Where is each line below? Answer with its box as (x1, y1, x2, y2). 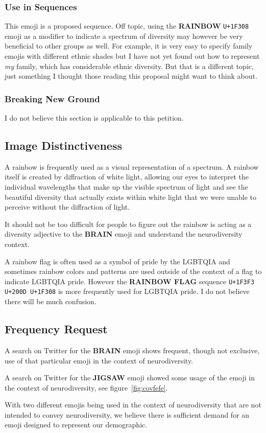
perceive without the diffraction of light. (5, 201, 130, 212)
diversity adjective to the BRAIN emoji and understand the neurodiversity (5, 229, 243, 239)
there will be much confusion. (5, 296, 96, 307)
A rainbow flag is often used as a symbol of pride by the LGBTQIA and (5, 256, 230, 266)
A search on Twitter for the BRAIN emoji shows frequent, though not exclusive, (5, 345, 260, 355)
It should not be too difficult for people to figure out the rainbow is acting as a (5, 218, 252, 229)
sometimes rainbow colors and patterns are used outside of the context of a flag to (5, 266, 262, 277)
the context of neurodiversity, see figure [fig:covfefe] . (5, 382, 168, 393)
